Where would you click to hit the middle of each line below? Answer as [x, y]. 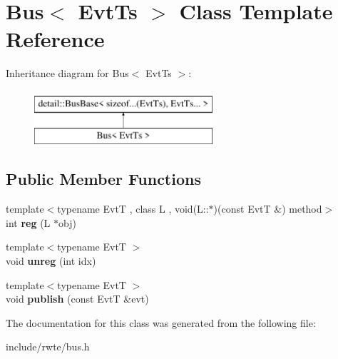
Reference [55, 39]
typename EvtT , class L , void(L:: [133, 209]
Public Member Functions [103, 179]
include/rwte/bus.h [48, 347]
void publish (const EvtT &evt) [77, 299]
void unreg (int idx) [51, 261]
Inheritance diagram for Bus [67, 73]
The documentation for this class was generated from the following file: [161, 322]
